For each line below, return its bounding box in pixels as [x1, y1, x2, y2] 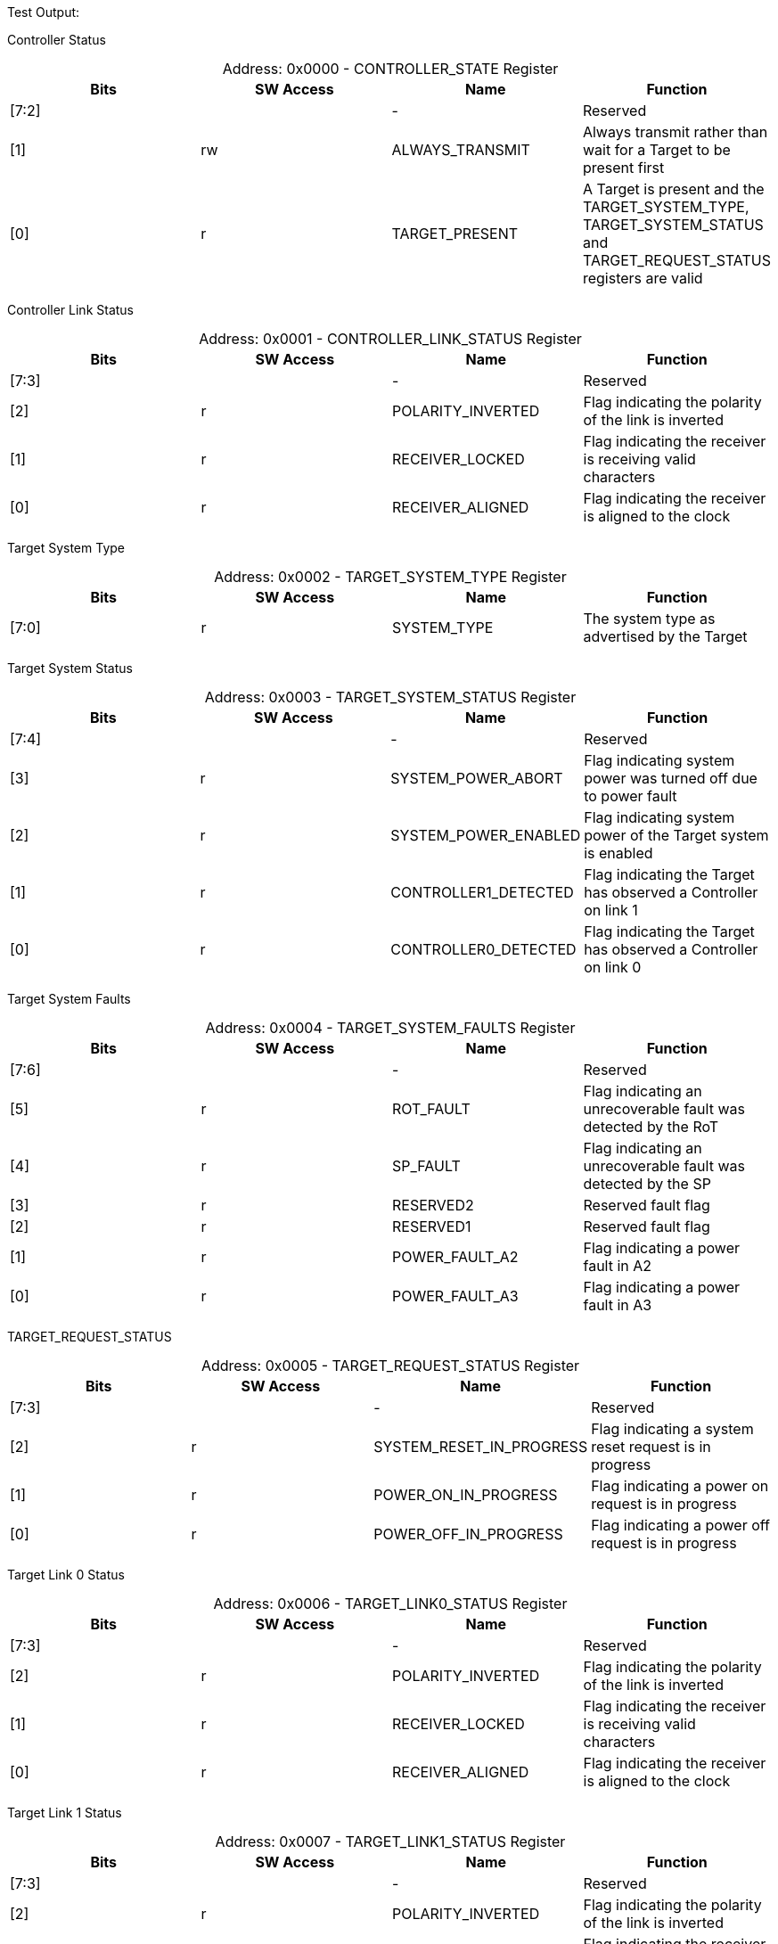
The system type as [583, 610, 716, 627]
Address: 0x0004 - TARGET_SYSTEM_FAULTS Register [205, 1019, 576, 1037]
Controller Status [7, 32, 106, 47]
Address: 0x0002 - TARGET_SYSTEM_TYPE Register [214, 568, 567, 586]
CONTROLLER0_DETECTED [390, 940, 577, 958]
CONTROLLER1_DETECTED [390, 883, 574, 901]
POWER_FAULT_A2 [392, 1248, 519, 1266]
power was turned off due [584, 769, 758, 787]
